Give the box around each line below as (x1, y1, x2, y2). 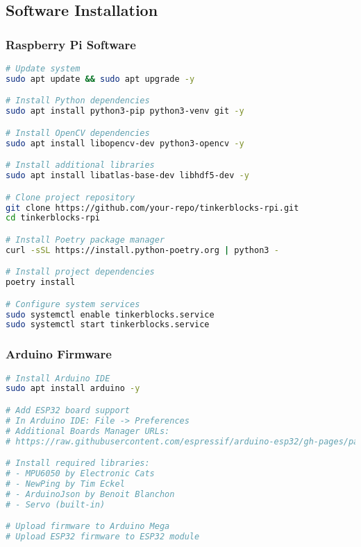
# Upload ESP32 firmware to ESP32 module (6, 532, 200, 542)
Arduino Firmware (6, 345, 112, 363)
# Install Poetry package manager (6, 234, 165, 245)
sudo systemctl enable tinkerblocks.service (6, 309, 215, 320)
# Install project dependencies (6, 267, 155, 277)
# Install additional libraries (6, 160, 155, 171)
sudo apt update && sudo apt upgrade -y (6, 73, 195, 84)
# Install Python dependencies (6, 96, 150, 106)
